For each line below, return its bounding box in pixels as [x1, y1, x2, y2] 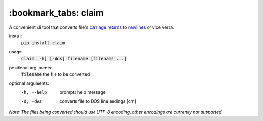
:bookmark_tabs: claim [9, 7, 104, 18]
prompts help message [59, 89, 106, 95]
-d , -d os [21, 99, 42, 104]
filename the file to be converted [21, 71, 90, 77]
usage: [9, 49, 23, 54]
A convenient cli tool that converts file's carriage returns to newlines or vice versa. [9, 24, 175, 30]
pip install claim [21, 40, 65, 46]
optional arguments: [9, 80, 50, 86]
